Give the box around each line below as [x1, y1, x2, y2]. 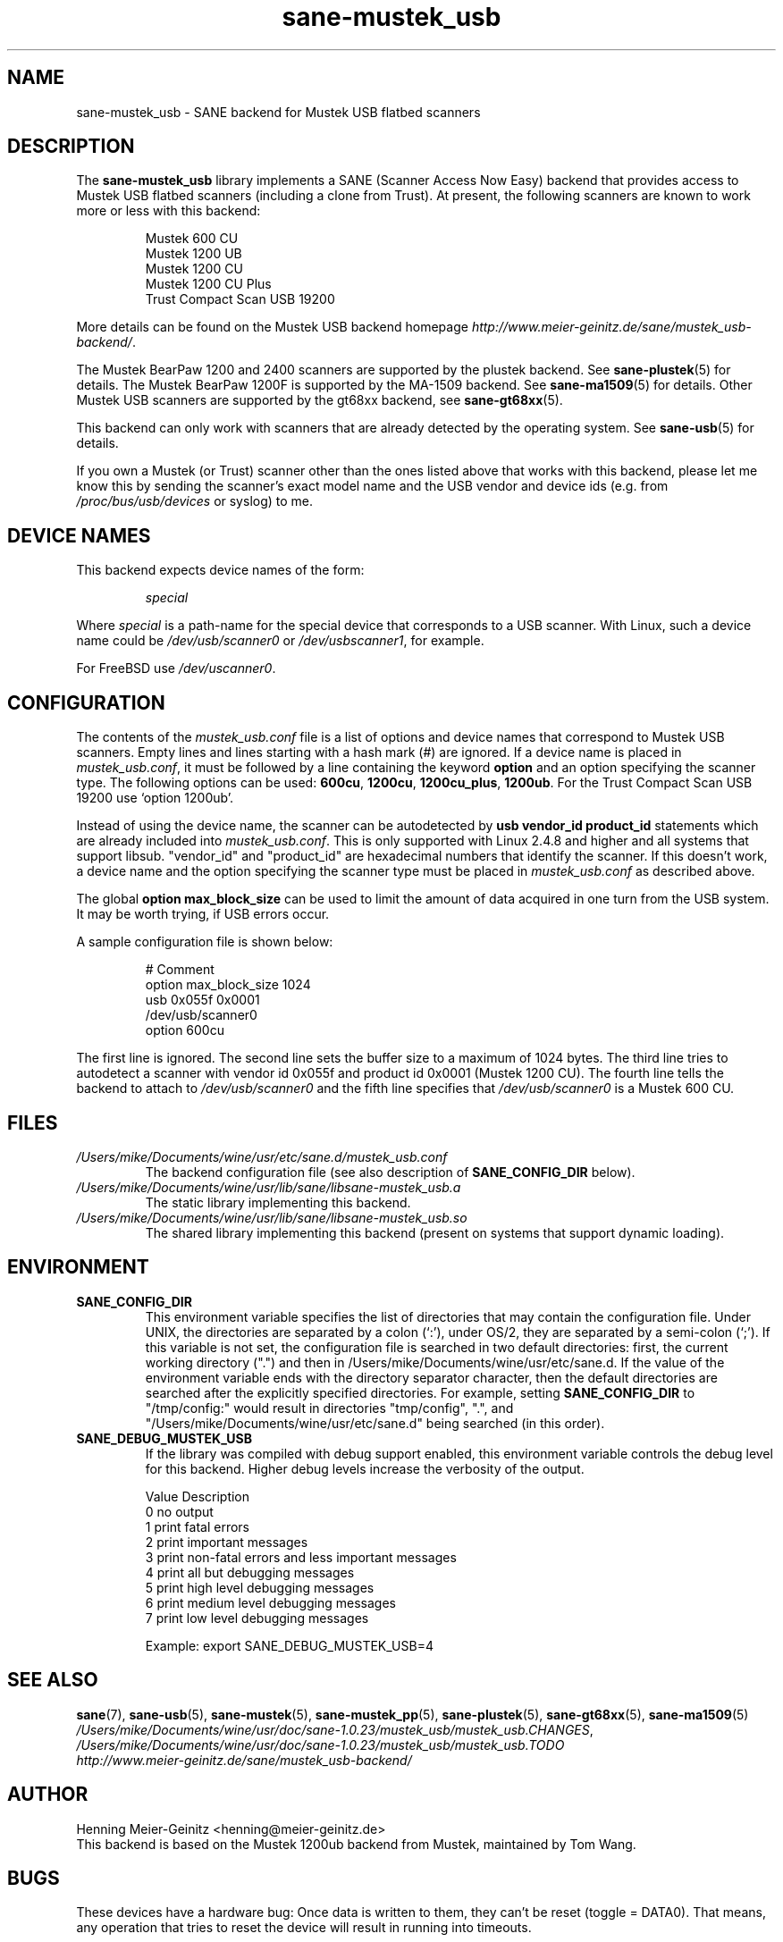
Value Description [145, 1488, 250, 1504]
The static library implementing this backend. [145, 1194, 411, 1210]
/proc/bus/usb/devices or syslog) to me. [76, 493, 314, 509]
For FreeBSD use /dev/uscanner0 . [76, 660, 276, 677]
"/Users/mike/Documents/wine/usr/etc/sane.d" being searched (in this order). [145, 1415, 605, 1431]
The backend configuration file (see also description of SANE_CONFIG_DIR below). [145, 1164, 636, 1180]
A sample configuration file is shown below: [76, 934, 333, 950]
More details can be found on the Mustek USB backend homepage [76, 319, 468, 335]
